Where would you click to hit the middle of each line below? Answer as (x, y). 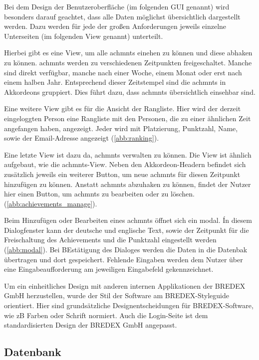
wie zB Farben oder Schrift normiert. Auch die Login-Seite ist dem (106, 315)
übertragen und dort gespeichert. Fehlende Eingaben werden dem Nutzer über (124, 259)
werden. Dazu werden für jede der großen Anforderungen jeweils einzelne (115, 26)
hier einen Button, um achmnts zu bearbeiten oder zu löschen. (99, 194)
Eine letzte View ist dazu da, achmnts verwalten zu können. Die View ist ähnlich (128, 154)
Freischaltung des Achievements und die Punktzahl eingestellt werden (110, 240)
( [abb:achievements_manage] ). (51, 203)
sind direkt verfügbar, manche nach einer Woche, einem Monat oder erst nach (123, 72)
